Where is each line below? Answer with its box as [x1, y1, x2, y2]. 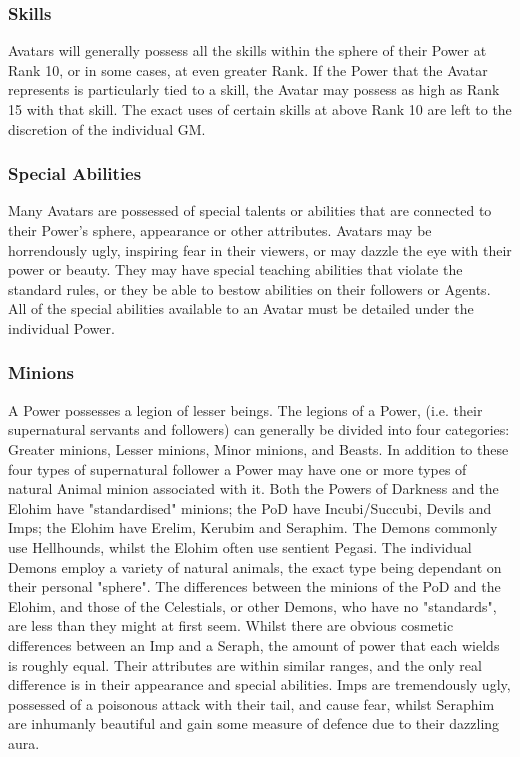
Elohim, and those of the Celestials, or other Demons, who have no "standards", [8, 595, 497, 616]
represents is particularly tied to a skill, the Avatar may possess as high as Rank [8, 79, 500, 100]
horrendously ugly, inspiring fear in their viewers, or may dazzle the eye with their [8, 239, 512, 260]
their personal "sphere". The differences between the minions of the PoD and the [8, 576, 501, 597]
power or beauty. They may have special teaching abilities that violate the [8, 259, 463, 280]
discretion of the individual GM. [8, 118, 206, 139]
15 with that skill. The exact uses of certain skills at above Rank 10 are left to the [8, 99, 512, 119]
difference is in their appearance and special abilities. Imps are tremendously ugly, [8, 674, 511, 695]
